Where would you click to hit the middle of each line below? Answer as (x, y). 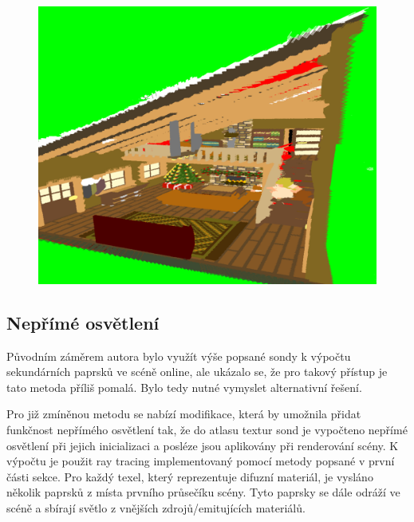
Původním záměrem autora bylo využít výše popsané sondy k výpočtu (179, 356)
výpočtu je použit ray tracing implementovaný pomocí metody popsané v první (201, 461)
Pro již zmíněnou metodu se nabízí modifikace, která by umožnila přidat (184, 414)
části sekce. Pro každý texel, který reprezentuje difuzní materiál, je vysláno (190, 476)
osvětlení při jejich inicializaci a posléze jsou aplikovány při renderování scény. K (203, 445)
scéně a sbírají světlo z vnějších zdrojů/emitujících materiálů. (156, 507)
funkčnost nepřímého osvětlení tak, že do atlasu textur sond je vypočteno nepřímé (207, 429)
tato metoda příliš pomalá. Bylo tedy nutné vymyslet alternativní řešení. (184, 387)
